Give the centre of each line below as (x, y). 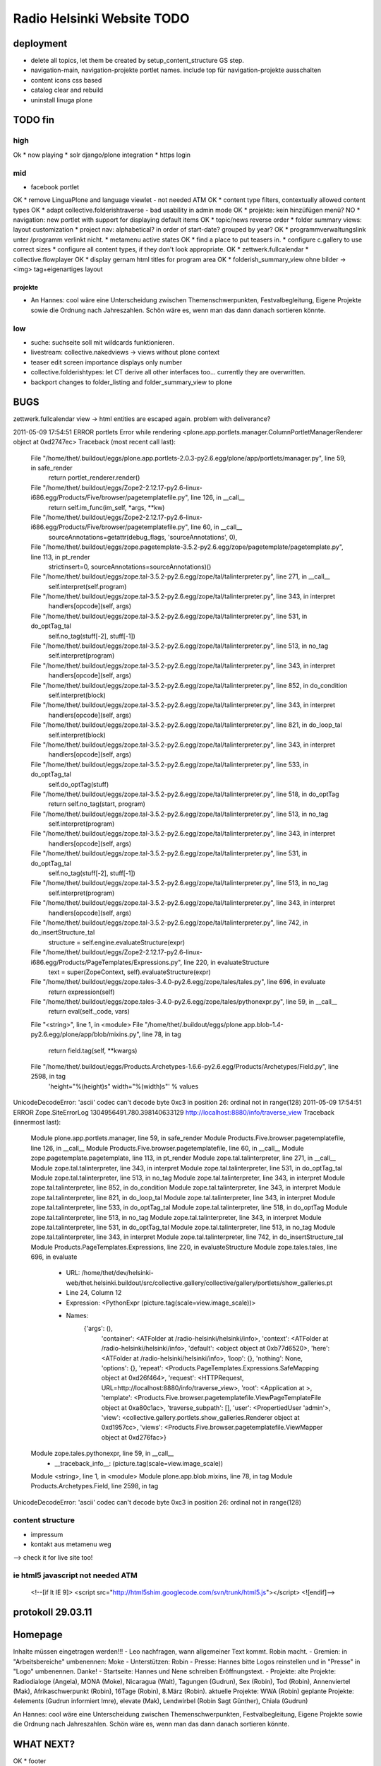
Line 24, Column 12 (94, 1293)
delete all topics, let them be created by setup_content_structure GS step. (138, 61)
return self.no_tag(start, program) (97, 804)
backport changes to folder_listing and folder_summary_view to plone (132, 382)
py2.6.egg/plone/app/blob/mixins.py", (86, 1034)
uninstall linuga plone (62, 100)
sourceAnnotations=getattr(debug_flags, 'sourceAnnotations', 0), (143, 537)
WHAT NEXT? (44, 1744)
